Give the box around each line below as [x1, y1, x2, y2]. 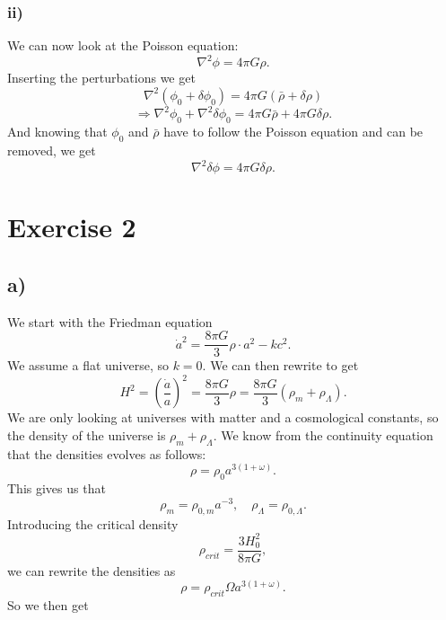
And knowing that [7, 122, 108, 141]
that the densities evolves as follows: [7, 444, 206, 463]
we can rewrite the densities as [7, 561, 176, 580]
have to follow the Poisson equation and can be [163, 122, 424, 141]
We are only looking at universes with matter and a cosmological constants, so [7, 408, 439, 427]
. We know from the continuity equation [213, 426, 433, 445]
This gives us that [7, 479, 106, 498]
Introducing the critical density [7, 514, 179, 533]
